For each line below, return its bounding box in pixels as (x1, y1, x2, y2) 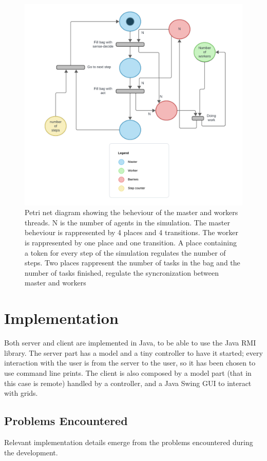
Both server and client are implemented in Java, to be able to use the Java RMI (4, 337, 256, 348)
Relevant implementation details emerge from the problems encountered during (4, 436, 253, 447)
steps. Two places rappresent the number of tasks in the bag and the (25, 257, 240, 268)
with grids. (4, 388, 38, 398)
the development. (4, 447, 58, 457)
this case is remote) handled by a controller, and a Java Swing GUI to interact (4, 377, 252, 388)
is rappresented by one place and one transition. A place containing (25, 237, 237, 248)
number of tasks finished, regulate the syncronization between (25, 267, 219, 278)
